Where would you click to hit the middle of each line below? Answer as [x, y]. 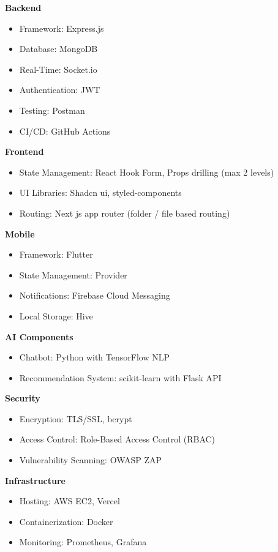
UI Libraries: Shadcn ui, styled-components [100, 192]
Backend [23, 7]
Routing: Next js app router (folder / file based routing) [125, 213]
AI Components [39, 336]
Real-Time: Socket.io [58, 69]
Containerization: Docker [66, 521]
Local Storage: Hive [56, 315]
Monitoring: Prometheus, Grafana [83, 542]
